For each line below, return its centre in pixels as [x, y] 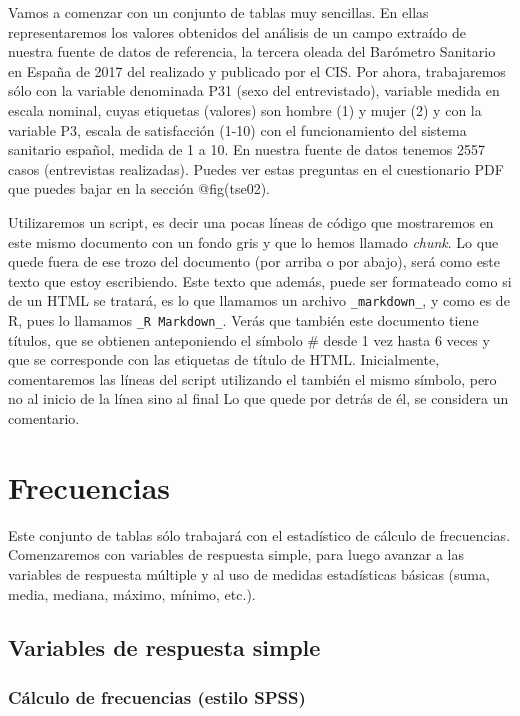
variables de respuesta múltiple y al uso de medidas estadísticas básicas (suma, [249, 573]
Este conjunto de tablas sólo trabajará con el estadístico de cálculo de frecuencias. [259, 534]
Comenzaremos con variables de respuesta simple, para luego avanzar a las [236, 554]
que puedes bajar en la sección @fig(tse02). [139, 188]
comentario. [44, 418]
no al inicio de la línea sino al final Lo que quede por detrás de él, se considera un [258, 398]
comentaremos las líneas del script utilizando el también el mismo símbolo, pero [252, 378]
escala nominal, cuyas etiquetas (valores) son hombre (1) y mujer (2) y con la [245, 109]
